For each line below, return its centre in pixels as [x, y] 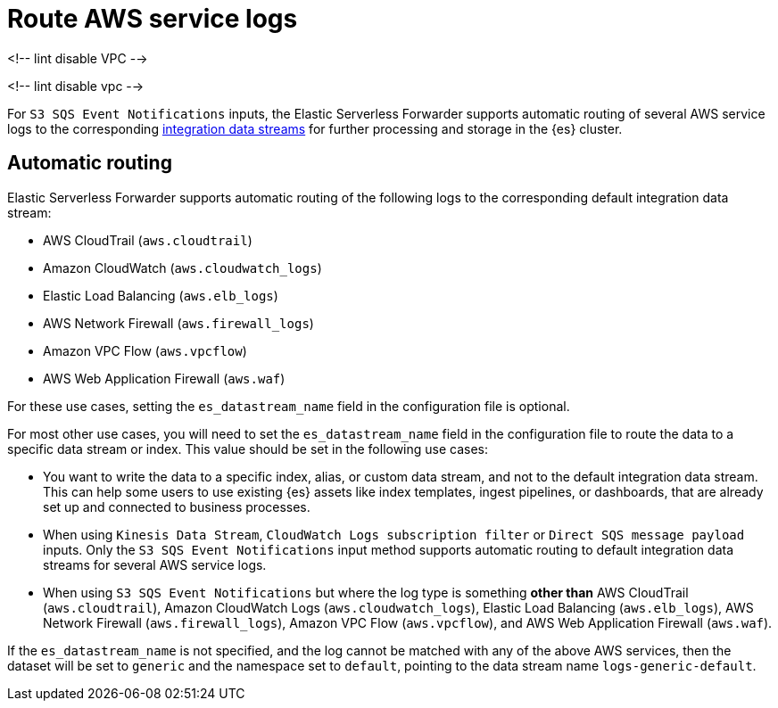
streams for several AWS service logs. [155, 564]
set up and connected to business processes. [177, 506]
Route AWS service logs [153, 19]
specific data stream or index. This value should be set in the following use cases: [248, 449]
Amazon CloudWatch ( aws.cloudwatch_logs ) [182, 268]
